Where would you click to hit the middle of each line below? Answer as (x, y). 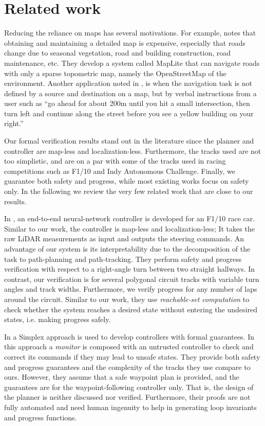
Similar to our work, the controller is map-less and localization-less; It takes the (129, 228)
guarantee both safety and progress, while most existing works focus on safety (127, 181)
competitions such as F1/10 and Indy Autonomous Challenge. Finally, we (120, 171)
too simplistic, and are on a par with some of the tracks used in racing (115, 161)
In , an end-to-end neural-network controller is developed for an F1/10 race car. (130, 218)
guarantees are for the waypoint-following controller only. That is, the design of (129, 387)
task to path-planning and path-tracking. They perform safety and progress (123, 259)
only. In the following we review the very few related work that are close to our (129, 191)
